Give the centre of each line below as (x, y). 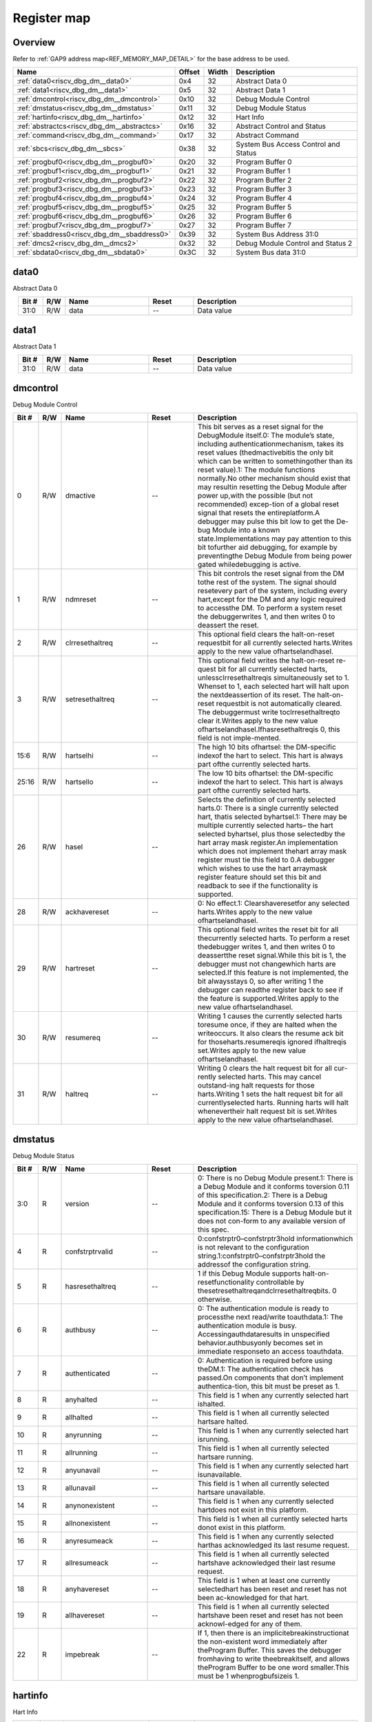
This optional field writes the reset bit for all (268, 930)
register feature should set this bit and (259, 877)
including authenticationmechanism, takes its (271, 444)
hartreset (81, 968)
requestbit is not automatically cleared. (279, 704)
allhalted (79, 1418)
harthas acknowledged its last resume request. (273, 1545)
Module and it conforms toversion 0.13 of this (271, 1204)
